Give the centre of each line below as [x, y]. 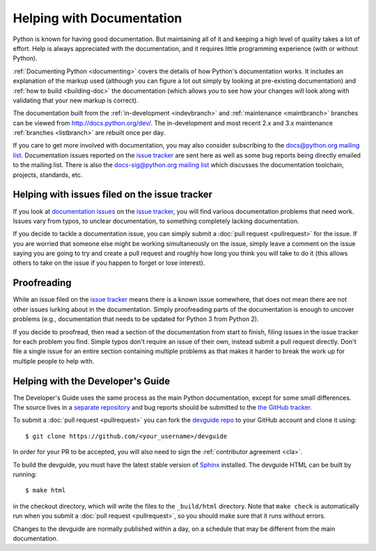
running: [25, 474]
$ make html [46, 490]
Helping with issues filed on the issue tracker [112, 195]
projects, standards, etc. [48, 175]
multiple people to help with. [54, 361]
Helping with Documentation [97, 18]
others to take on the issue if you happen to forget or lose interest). [109, 263]
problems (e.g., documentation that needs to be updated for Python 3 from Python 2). [136, 319]
